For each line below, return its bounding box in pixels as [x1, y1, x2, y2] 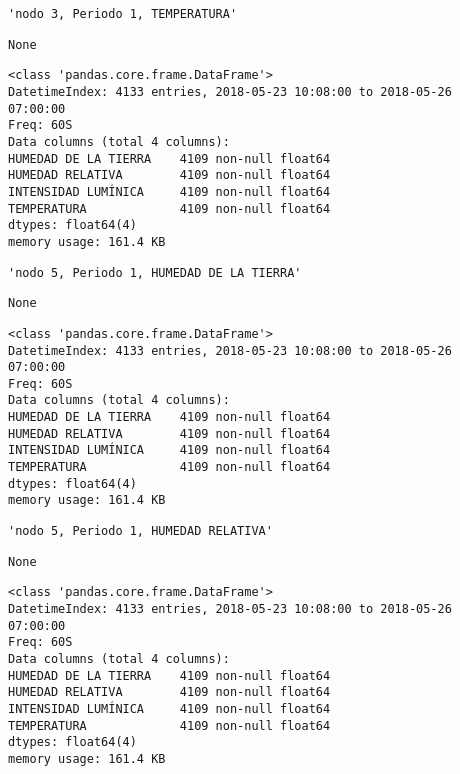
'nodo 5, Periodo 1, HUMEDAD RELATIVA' [8, 524, 273, 539]
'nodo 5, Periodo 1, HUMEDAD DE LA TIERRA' [8, 265, 302, 280]
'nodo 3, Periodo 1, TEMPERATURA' [8, 7, 238, 21]
